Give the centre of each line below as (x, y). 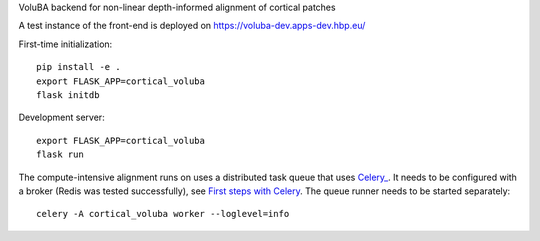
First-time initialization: (65, 44)
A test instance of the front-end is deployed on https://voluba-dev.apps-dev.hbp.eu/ (192, 26)
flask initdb (68, 94)
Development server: (61, 117)
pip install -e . (78, 67)
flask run (60, 154)
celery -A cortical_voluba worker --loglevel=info (163, 214)
